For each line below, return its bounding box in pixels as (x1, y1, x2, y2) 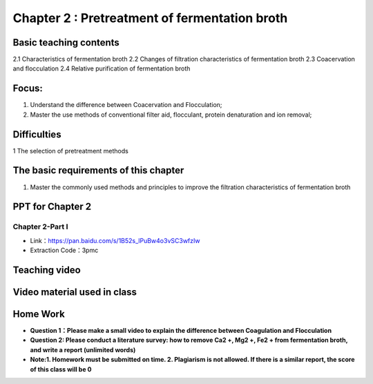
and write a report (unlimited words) (30, 345, 136, 354)
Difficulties (12, 128, 61, 140)
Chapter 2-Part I (12, 222, 68, 231)
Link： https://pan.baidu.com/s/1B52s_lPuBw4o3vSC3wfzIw (30, 236, 200, 244)
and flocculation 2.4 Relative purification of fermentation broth (12, 64, 191, 73)
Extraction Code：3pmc (30, 246, 99, 255)
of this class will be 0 (30, 365, 92, 373)
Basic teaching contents (12, 37, 120, 48)
